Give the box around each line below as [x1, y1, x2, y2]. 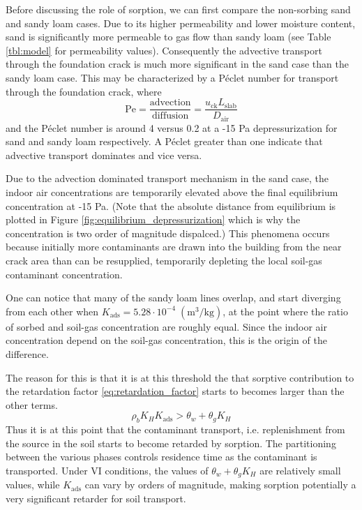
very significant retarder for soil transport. [6, 490, 186, 505]
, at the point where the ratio [223, 303, 348, 318]
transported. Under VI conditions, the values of [6, 463, 209, 477]
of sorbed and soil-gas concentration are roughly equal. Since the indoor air [6, 319, 327, 333]
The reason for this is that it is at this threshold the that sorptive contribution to [6, 370, 354, 384]
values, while [6, 477, 60, 492]
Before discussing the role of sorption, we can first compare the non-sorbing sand [6, 2, 351, 16]
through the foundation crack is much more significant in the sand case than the [6, 57, 349, 71]
